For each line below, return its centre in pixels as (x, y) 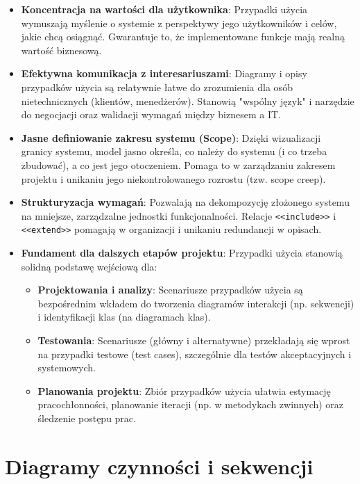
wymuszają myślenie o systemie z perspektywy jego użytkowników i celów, (179, 23)
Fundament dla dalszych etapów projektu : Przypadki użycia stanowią (182, 253)
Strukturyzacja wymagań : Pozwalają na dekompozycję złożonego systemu (185, 202)
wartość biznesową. (61, 50)
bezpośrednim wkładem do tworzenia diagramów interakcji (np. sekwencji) (196, 303)
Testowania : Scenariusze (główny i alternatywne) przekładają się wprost (194, 340)
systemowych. (67, 368)
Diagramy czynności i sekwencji (159, 466)
